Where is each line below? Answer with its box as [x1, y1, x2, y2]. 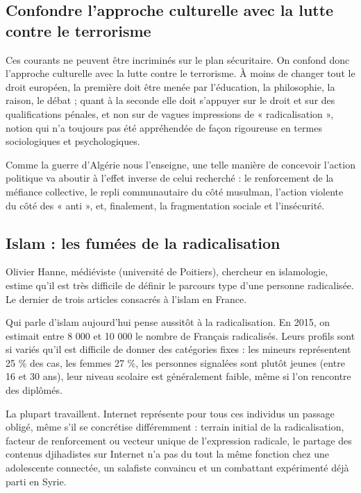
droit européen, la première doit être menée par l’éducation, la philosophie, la [6, 79, 335, 94]
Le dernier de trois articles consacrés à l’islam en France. [6, 291, 247, 306]
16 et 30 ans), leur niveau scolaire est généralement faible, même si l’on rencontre [6, 369, 351, 383]
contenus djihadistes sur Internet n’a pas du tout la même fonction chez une [6, 447, 329, 461]
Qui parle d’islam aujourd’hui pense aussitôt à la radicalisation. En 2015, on [6, 315, 330, 329]
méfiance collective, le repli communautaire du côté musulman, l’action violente [6, 184, 344, 198]
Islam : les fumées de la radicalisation [6, 232, 280, 253]
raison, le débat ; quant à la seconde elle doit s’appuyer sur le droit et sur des [6, 93, 335, 107]
